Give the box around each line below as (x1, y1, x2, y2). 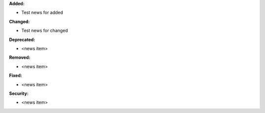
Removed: (9, 54, 30, 61)
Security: (9, 90, 29, 96)
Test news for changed (21, 27, 68, 34)
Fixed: (9, 72, 22, 78)
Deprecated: (9, 37, 35, 43)
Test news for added (21, 10, 63, 16)
